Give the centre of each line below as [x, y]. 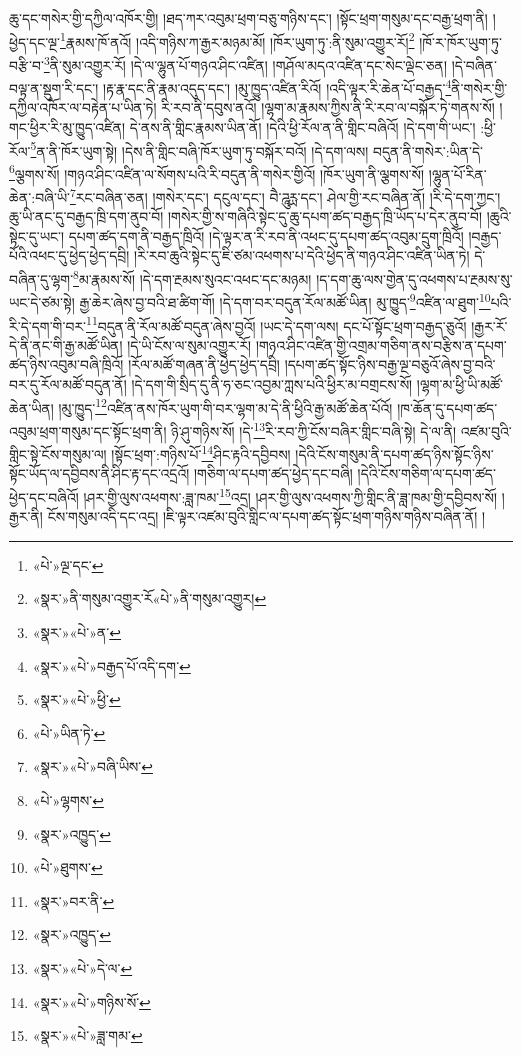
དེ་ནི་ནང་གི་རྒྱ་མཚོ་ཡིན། [66, 344]
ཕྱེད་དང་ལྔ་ [34, 41]
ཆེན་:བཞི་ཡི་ [39, 196]
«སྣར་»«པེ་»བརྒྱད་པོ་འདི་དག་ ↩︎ [111, 665]
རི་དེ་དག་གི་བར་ [48, 325]
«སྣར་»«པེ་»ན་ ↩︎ [76, 631]
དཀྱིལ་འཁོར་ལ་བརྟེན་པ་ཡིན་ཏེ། [83, 107]
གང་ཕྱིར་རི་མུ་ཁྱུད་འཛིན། [67, 126]
